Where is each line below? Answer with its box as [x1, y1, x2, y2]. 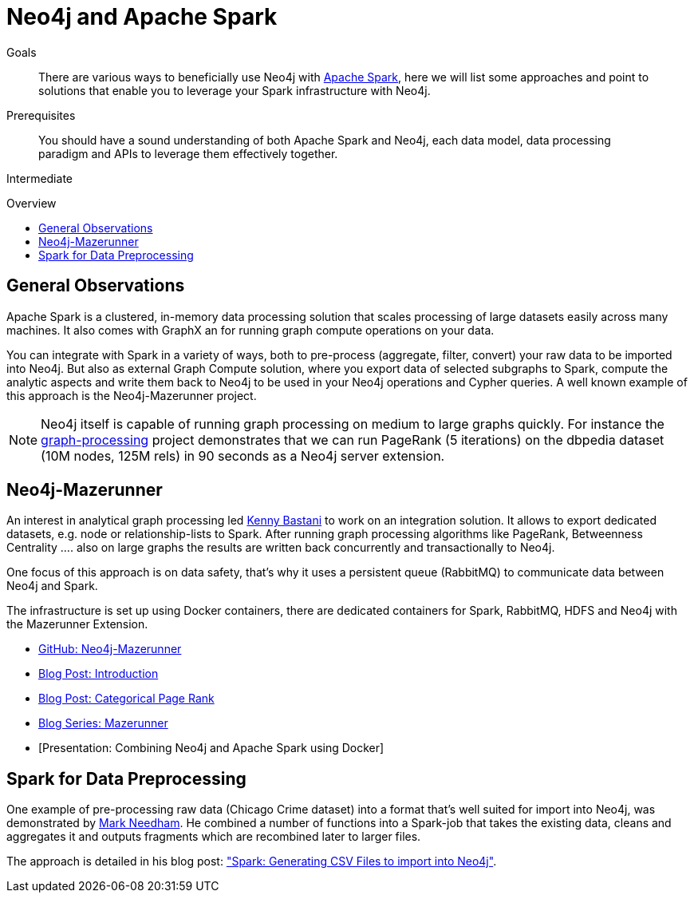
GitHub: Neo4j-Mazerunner [38, 642, 182, 656]
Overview [6, 196, 57, 210]
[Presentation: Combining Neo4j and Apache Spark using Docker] [38, 741, 384, 755]
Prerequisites [6, 108, 76, 122]
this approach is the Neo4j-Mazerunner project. [6, 388, 257, 402]
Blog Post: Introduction [38, 667, 159, 681]
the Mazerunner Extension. [6, 617, 148, 632]
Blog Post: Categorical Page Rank [38, 691, 215, 706]
